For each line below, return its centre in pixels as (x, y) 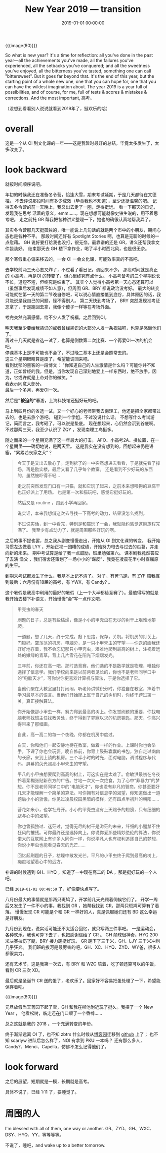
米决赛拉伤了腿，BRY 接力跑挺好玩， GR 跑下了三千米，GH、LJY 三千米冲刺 (83, 941)
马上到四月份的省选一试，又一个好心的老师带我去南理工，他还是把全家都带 (81, 411)
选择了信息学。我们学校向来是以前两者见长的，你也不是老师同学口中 (86, 672)
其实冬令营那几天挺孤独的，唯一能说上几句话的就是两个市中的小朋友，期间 (81, 230)
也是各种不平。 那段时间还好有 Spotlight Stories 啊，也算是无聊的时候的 (82, 236)
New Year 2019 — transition (83, 9)
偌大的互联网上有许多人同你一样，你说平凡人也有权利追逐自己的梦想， (89, 839)
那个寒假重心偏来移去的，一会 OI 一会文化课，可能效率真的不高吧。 (74, 259)
